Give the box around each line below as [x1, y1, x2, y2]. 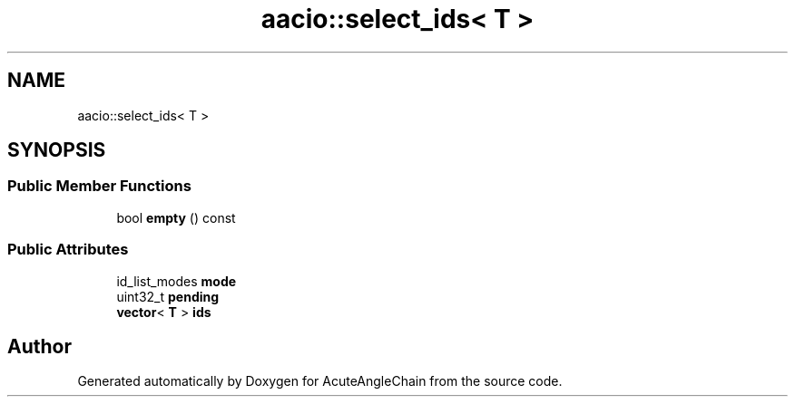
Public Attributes [7, 240, 129, 259]
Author [7, 334, 72, 358]
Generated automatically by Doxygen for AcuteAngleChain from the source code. [77, 373, 563, 390]
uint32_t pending [116, 288, 220, 304]
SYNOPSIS [7, 139, 106, 162]
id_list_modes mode [116, 273, 237, 289]
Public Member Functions [7, 177, 191, 196]
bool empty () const [116, 209, 236, 226]
